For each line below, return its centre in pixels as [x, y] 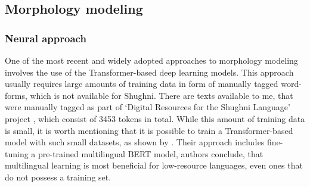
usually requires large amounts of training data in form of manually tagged [142, 84]
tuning [17, 153]
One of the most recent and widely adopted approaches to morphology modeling [151, 60]
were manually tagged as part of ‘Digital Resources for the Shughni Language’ [148, 107]
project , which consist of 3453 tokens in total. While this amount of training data [155, 118]
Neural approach [46, 38]
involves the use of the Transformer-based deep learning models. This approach [149, 72]
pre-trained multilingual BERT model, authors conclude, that [151, 153]
